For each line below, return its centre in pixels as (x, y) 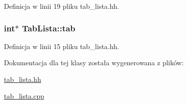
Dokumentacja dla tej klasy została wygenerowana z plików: (94, 63)
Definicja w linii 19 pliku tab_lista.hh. (62, 6)
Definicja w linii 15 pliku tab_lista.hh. (62, 46)
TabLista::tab (48, 28)
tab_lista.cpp (24, 95)
